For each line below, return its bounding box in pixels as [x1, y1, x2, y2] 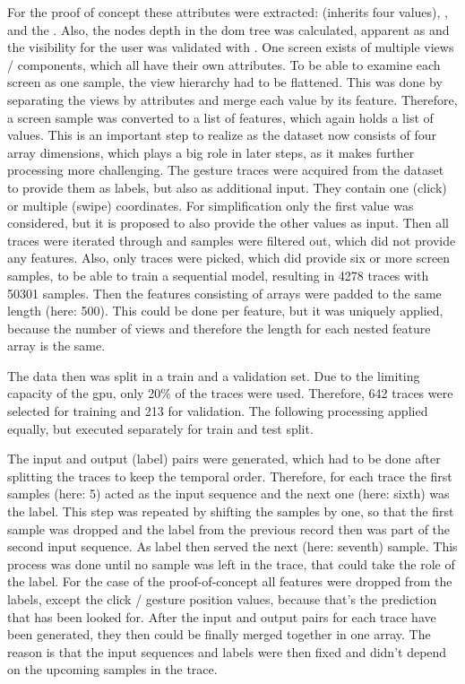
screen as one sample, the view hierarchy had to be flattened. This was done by [7, 73, 443, 91]
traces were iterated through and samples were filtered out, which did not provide [7, 230, 456, 249]
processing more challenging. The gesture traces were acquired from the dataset [7, 160, 444, 179]
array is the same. [7, 336, 106, 355]
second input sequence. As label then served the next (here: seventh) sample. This [7, 537, 458, 556]
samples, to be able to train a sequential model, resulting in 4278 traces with [7, 265, 429, 284]
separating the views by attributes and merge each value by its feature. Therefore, [7, 90, 458, 108]
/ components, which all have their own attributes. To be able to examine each [7, 55, 441, 74]
